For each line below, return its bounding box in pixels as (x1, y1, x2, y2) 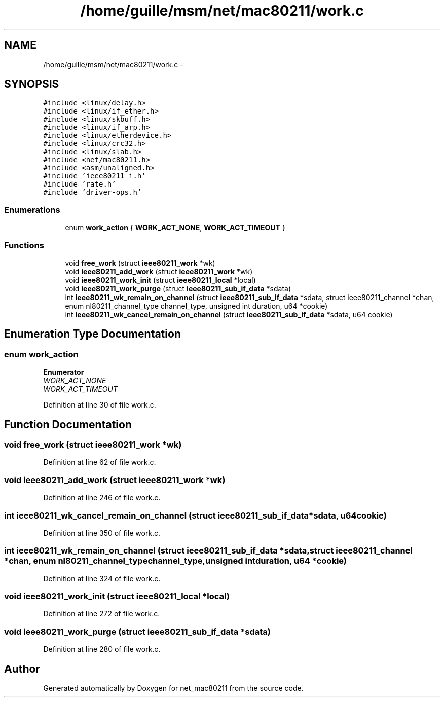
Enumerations (4, 204, 60, 215)
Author (4, 662, 40, 675)
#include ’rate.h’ (43, 180, 116, 189)
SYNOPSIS (4, 78, 59, 91)
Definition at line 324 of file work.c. (43, 574, 161, 583)
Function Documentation (4, 418, 132, 431)
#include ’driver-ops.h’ (43, 188, 142, 197)
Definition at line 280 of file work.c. (43, 645, 161, 654)
